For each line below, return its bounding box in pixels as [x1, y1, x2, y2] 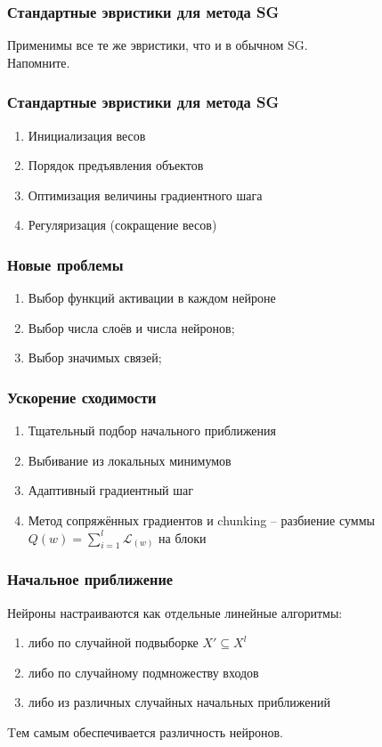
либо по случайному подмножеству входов [28, 662, 259, 681]
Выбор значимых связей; [28, 348, 162, 367]
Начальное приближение [7, 568, 174, 590]
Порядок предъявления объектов [28, 156, 204, 175]
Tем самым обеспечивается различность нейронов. [7, 722, 283, 741]
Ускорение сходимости [7, 386, 157, 408]
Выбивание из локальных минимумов [28, 451, 232, 469]
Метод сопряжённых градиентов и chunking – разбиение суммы [28, 511, 375, 529]
